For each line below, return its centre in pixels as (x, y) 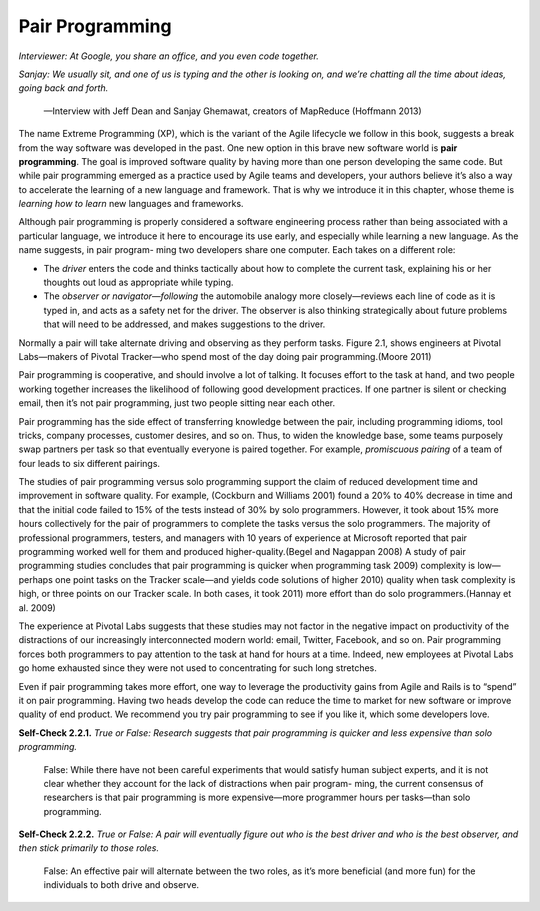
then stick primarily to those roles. (89, 848)
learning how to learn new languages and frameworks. (131, 204)
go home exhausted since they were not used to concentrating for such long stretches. (197, 668)
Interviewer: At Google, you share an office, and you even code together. (168, 56)
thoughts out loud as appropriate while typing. (138, 282)
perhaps (36, 579)
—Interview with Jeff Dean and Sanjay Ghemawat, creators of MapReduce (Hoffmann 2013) (232, 111)
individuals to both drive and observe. (121, 885)
